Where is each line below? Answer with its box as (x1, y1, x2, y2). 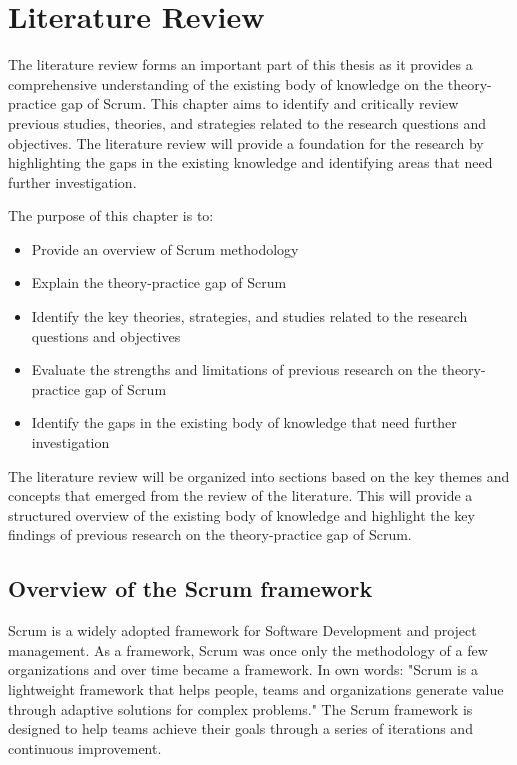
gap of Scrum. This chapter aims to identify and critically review (60, 93, 459, 114)
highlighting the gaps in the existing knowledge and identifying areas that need (8, 152, 493, 173)
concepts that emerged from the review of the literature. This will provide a (8, 485, 473, 506)
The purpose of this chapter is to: (8, 205, 214, 226)
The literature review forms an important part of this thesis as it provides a (8, 54, 473, 75)
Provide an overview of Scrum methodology (31, 238, 299, 259)
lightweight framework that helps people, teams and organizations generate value (8, 678, 504, 699)
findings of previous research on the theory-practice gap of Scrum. (8, 524, 412, 545)
